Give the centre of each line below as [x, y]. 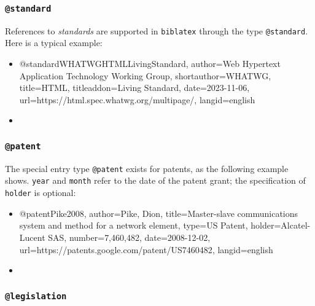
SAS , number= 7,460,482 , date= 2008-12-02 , [129, 237]
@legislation [36, 296]
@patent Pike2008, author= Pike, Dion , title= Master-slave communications [159, 213]
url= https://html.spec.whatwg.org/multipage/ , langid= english [137, 99]
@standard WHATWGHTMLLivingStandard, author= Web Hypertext [150, 64]
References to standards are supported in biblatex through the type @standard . [157, 30]
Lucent [32, 237]
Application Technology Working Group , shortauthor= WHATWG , [145, 75]
